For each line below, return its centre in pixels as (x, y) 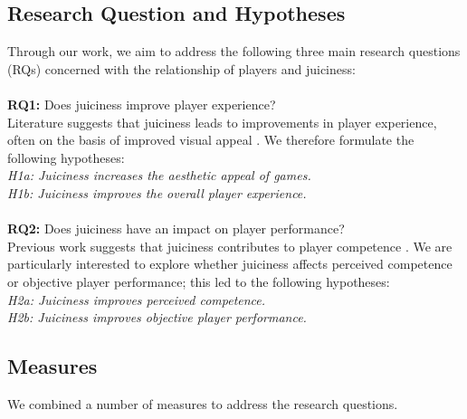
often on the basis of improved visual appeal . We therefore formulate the (211, 140)
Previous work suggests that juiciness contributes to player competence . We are (230, 246)
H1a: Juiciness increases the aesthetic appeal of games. (159, 175)
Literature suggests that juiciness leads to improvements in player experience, (222, 122)
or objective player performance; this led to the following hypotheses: (199, 281)
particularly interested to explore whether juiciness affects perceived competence (230, 264)
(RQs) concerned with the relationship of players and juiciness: (181, 68)
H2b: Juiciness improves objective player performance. (157, 317)
